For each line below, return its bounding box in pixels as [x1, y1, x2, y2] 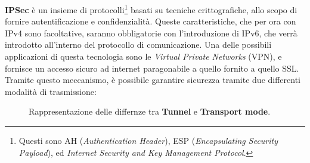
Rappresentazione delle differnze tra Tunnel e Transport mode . [29, 105, 271, 118]
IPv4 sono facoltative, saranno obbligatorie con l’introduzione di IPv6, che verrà [5, 26, 297, 39]
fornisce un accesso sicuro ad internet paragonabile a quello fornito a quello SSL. [5, 61, 299, 74]
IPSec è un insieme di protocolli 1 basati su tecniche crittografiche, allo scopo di [5, 2, 297, 16]
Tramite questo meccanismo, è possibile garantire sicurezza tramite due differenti [5, 73, 301, 86]
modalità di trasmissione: [5, 85, 97, 97]
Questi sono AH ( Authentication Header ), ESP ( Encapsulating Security [18, 134, 278, 146]
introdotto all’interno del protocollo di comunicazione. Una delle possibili [5, 38, 272, 51]
